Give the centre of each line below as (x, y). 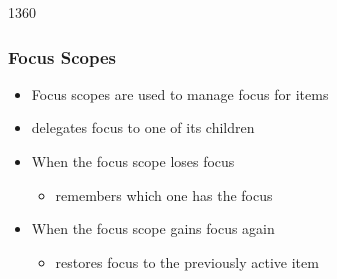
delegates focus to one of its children (143, 127)
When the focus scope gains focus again (153, 228)
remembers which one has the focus (164, 194)
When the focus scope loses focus (133, 161)
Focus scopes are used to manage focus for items (180, 93)
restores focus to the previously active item (187, 261)
